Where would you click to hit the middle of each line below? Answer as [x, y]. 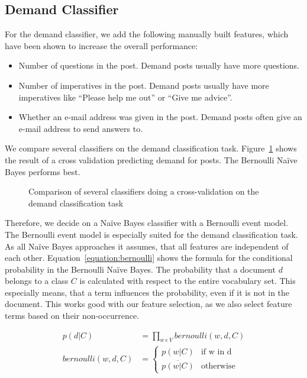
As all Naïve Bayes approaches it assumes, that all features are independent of [147, 246]
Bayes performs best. [43, 171]
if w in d [216, 352]
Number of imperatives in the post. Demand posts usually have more [144, 85]
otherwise [218, 366]
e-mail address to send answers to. [81, 128]
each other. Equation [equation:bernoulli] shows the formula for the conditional [149, 258]
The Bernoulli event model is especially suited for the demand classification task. [151, 234]
